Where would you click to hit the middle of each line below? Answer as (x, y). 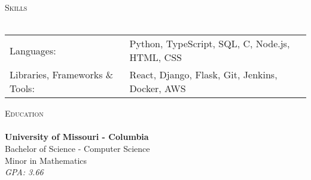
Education (24, 113)
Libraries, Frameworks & (62, 75)
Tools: (22, 89)
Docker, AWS (158, 89)
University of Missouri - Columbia (77, 137)
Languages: (33, 50)
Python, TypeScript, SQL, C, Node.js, (210, 44)
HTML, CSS (155, 57)
